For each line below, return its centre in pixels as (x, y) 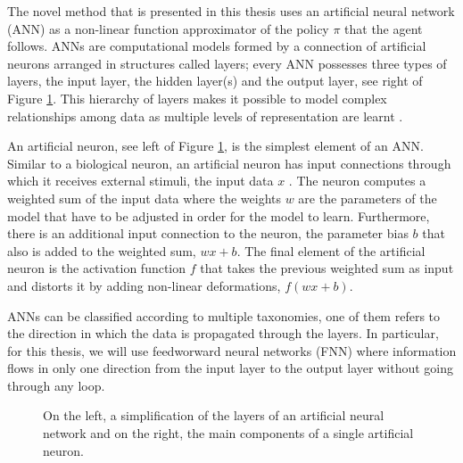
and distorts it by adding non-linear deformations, (144, 285)
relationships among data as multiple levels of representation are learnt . (205, 116)
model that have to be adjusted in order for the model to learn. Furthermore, (219, 215)
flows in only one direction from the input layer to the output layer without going (230, 368)
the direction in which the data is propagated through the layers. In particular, (223, 333)
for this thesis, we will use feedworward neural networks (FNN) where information (232, 350)
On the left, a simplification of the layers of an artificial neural (214, 415)
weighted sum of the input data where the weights (145, 198)
